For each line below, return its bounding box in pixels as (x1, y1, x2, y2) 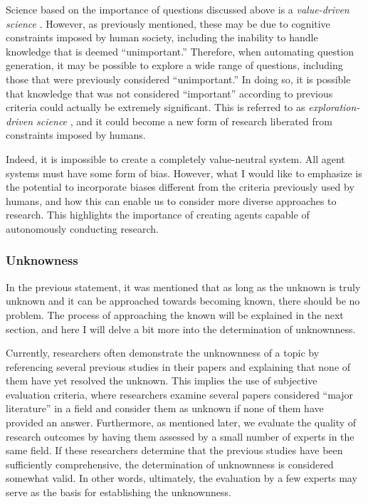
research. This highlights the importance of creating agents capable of (6, 207, 310, 222)
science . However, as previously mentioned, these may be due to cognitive (6, 16, 330, 31)
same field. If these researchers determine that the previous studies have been (6, 443, 343, 458)
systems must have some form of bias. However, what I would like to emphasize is (6, 165, 362, 180)
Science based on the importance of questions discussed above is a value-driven (6, 2, 349, 16)
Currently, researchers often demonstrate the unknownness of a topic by (6, 345, 320, 360)
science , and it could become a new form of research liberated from (36, 113, 332, 128)
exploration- (308, 100, 360, 115)
